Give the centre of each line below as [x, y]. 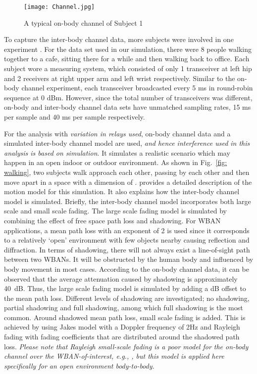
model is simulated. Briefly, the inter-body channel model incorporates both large [128, 201]
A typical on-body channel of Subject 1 [83, 22]
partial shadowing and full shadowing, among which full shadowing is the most [124, 308]
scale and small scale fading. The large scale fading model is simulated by [116, 211]
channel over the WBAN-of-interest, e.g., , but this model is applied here [114, 356]
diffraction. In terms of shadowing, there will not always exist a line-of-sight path [127, 249]
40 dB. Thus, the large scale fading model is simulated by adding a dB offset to [125, 288]
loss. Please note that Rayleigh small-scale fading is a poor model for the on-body [126, 346]
